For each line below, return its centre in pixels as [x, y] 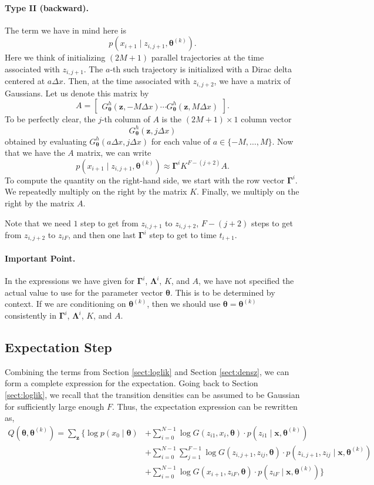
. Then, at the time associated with [127, 81]
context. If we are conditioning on [65, 304]
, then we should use [184, 304]
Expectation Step [58, 347]
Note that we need [38, 223]
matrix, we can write [114, 153]
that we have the [35, 153]
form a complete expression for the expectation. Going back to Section [132, 383]
